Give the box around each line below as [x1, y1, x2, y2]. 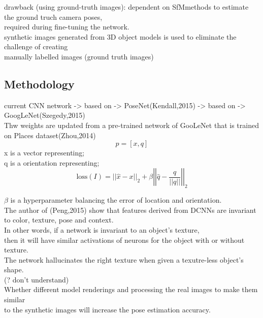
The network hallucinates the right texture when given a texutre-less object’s [4, 254, 244, 265]
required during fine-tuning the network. [4, 21, 129, 32]
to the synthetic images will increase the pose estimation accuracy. [4, 304, 211, 314]
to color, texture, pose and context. [4, 214, 114, 225]
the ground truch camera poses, [4, 11, 103, 22]
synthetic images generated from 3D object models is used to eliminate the [4, 31, 237, 42]
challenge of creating [4, 41, 68, 52]
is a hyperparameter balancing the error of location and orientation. [10, 195, 222, 205]
